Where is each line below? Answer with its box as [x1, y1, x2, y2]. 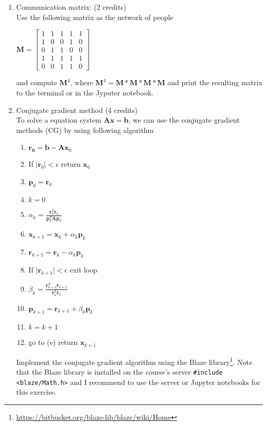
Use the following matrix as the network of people [16, 11, 174, 22]
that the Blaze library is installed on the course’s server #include [16, 366, 223, 377]
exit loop [69, 264, 98, 275]
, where [70, 77, 93, 88]
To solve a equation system [16, 114, 102, 125]
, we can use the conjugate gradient [128, 114, 240, 125]
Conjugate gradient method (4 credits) [16, 104, 138, 115]
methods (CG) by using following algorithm [16, 124, 154, 135]
